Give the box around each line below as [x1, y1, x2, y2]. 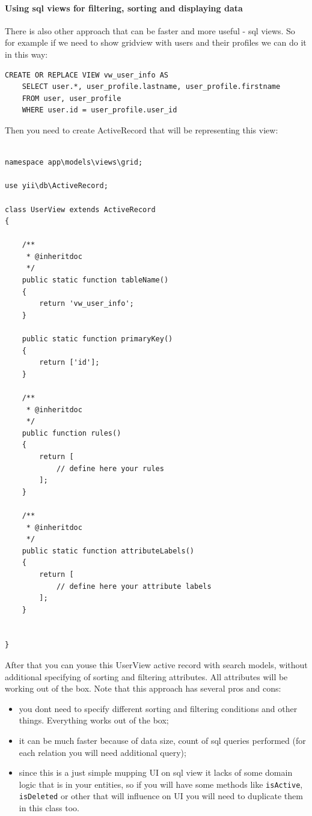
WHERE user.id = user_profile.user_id [22, 106, 177, 115]
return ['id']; [39, 358, 100, 367]
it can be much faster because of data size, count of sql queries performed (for [19, 734, 306, 747]
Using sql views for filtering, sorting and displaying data [5, 1, 243, 14]
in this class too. [19, 802, 79, 814]
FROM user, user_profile [22, 94, 121, 103]
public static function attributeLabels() [22, 546, 194, 555]
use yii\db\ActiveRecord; [5, 181, 108, 190]
